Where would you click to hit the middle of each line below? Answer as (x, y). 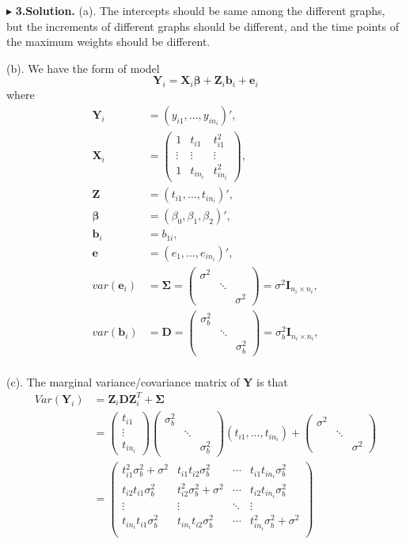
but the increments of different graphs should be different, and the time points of (203, 26)
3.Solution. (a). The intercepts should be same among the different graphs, (200, 10)
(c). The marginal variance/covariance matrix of (123, 381)
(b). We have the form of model (83, 68)
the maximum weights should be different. (108, 42)
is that (272, 381)
